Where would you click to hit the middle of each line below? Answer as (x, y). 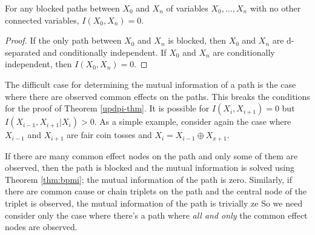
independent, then (38, 64)
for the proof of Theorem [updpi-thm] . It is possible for (107, 108)
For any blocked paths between (62, 8)
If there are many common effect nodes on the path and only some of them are (151, 155)
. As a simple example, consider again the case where (193, 121)
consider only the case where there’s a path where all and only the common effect (156, 215)
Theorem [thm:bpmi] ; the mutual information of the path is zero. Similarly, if (148, 179)
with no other (275, 8)
